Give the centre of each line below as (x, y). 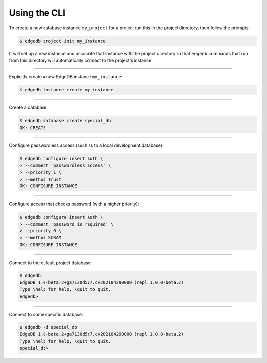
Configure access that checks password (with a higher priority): (74, 204)
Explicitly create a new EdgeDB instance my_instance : (66, 77)
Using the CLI (37, 13)
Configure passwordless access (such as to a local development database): (86, 145)
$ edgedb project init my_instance (63, 41)
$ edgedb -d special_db (48, 327)
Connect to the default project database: (50, 263)
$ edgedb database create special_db (65, 121)
